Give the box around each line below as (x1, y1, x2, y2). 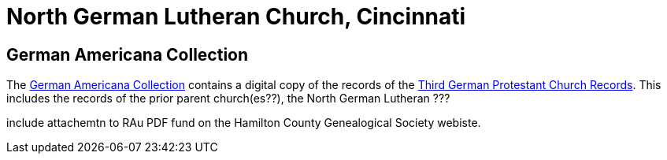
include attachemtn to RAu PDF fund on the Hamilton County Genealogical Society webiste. (6, 116, 481, 130)
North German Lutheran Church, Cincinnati (6, 3, 466, 30)
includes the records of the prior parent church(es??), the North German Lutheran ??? (6, 91, 450, 106)
